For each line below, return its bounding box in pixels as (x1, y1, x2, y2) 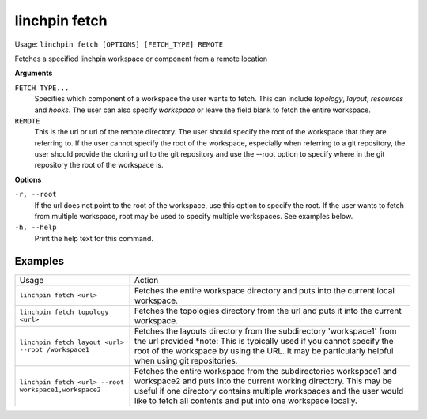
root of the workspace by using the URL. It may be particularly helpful (134, 345, 394, 356)
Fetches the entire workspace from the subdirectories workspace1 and (134, 365, 397, 376)
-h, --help (14, 223, 57, 232)
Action (134, 274, 159, 285)
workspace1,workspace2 (19, 385, 102, 394)
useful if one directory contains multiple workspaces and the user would (134, 385, 404, 396)
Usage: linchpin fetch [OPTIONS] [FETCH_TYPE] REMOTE (14, 40, 224, 49)
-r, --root (14, 190, 57, 199)
